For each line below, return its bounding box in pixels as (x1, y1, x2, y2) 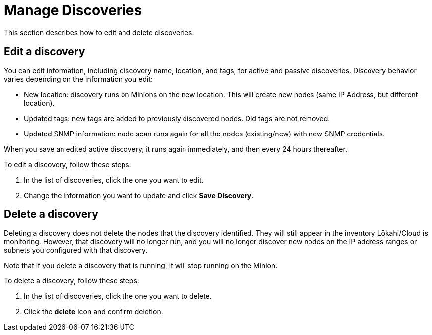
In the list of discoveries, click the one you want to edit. (24, 175, 204, 184)
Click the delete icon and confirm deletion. (24, 307, 163, 316)
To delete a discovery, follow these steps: (4, 276, 139, 285)
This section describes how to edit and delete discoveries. (4, 28, 194, 37)
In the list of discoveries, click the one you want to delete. (24, 292, 212, 301)
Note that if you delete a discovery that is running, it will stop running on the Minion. (4, 261, 278, 270)
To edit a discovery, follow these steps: (4, 160, 131, 169)
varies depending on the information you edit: (4, 74, 153, 83)
